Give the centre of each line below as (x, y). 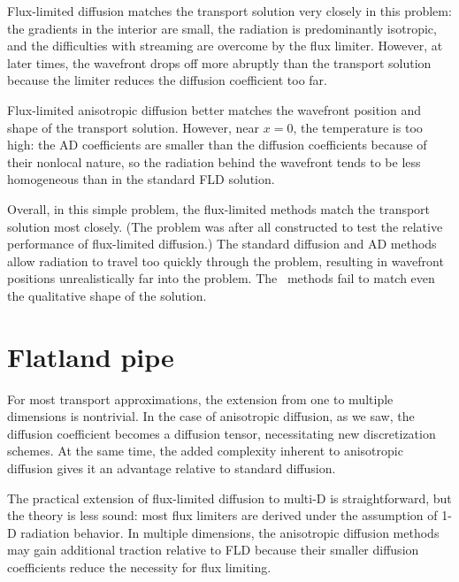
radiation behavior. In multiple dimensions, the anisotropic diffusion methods (230, 532)
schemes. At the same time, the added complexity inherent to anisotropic (205, 451)
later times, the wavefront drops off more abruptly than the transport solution (219, 62)
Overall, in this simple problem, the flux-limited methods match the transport (219, 208)
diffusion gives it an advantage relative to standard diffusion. (172, 468)
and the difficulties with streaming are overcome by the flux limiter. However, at (225, 46)
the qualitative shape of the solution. (107, 295)
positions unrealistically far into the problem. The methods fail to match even (221, 278)
